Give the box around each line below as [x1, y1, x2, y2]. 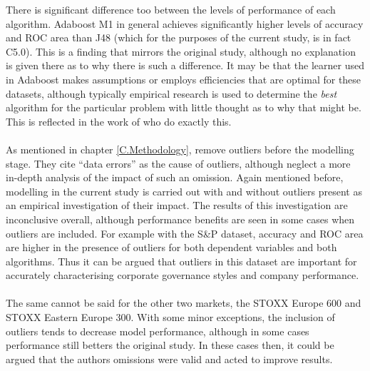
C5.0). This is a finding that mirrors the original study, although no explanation [6, 44, 356, 59]
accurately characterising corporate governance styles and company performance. [6, 268, 359, 283]
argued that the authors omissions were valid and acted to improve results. [6, 351, 333, 366]
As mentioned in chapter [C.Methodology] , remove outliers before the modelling [6, 141, 354, 156]
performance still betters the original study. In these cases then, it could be [6, 337, 334, 352]
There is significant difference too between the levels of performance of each [6, 2, 336, 16]
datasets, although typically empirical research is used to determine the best [6, 86, 337, 101]
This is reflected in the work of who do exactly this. [6, 113, 232, 128]
